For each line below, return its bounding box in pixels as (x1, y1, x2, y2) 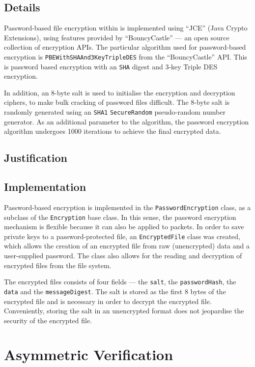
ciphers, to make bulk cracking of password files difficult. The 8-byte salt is (4, 97, 230, 107)
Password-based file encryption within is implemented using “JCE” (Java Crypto (4, 23, 248, 33)
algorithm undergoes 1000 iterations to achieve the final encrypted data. (4, 126, 221, 136)
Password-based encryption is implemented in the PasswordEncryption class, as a (4, 202, 251, 212)
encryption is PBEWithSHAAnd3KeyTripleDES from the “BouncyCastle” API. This (4, 51, 247, 61)
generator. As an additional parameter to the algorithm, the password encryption (4, 116, 249, 126)
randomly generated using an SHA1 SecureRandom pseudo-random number (4, 107, 226, 117)
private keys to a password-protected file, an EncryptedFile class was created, (4, 231, 240, 241)
